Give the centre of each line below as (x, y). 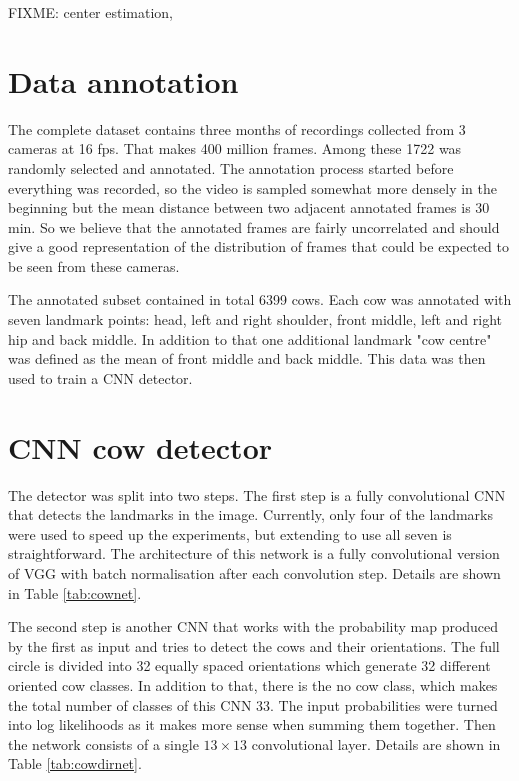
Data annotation (123, 80)
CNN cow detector (140, 446)
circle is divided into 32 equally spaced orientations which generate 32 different (249, 665)
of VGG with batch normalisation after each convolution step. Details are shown (254, 572)
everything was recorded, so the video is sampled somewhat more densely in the (253, 187)
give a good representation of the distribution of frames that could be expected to (258, 246)
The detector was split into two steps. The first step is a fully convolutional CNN (257, 494)
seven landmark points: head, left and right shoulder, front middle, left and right (255, 319)
